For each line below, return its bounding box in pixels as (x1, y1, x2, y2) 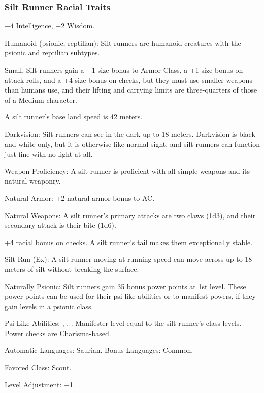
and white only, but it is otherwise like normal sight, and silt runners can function (5, 138, 260, 149)
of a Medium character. (5, 94, 77, 105)
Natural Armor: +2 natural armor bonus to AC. (5, 192, 155, 203)
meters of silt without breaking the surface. (5, 263, 139, 274)
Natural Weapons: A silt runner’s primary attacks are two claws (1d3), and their (5, 209, 256, 220)
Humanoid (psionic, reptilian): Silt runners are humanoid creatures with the (5, 37, 241, 48)
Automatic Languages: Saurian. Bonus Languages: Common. (5, 345, 193, 355)
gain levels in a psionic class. (5, 300, 93, 311)
